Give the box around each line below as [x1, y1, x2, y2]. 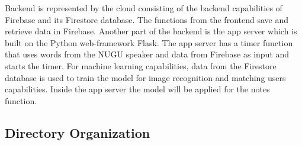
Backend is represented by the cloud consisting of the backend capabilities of [5, 2, 282, 14]
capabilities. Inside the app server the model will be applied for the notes [5, 83, 270, 95]
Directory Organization [5, 123, 150, 141]
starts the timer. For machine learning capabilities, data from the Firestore [5, 59, 277, 72]
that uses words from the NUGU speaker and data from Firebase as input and [5, 48, 290, 60]
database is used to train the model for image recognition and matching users [5, 71, 286, 83]
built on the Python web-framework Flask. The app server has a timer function [5, 36, 293, 49]
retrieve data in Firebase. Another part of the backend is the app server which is [5, 25, 297, 37]
